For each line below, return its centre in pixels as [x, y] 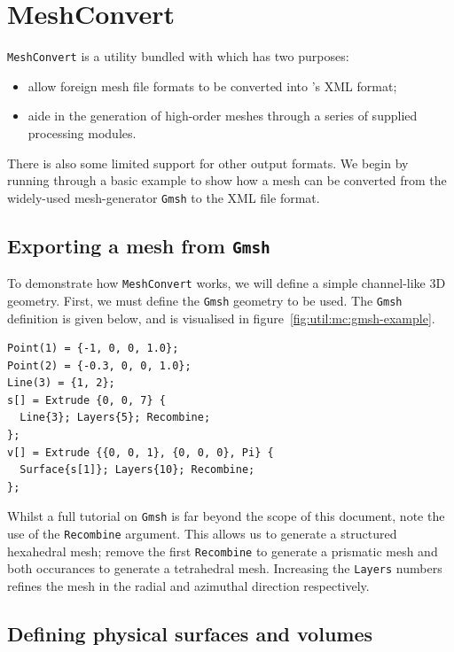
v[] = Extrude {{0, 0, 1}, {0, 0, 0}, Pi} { [141, 452]
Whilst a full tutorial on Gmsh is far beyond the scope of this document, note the [226, 516]
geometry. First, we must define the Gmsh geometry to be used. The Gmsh [205, 300]
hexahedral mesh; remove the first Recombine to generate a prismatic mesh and [223, 551]
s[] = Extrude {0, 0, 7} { [86, 400]
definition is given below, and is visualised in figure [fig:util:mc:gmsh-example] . [221, 318]
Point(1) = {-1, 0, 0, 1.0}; [93, 349]
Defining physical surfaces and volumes [190, 634]
